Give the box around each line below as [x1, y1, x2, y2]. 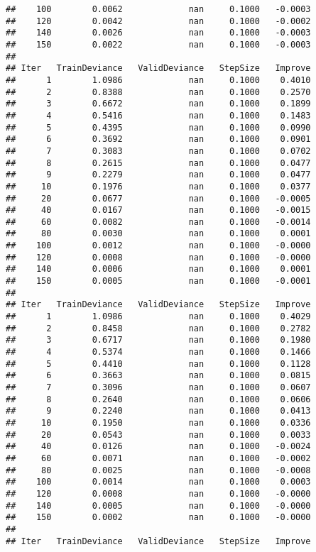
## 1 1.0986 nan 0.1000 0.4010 [6, 74, 311, 85]
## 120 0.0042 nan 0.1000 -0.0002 [6, 16, 311, 26]
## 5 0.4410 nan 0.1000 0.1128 [6, 358, 311, 369]
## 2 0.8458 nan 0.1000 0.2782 [6, 323, 311, 333]
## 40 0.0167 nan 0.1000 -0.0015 [6, 205, 311, 216]
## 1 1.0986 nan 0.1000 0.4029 [6, 311, 311, 322]
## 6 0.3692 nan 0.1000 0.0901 [6, 134, 311, 145]
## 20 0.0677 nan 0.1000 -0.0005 [6, 193, 311, 204]
